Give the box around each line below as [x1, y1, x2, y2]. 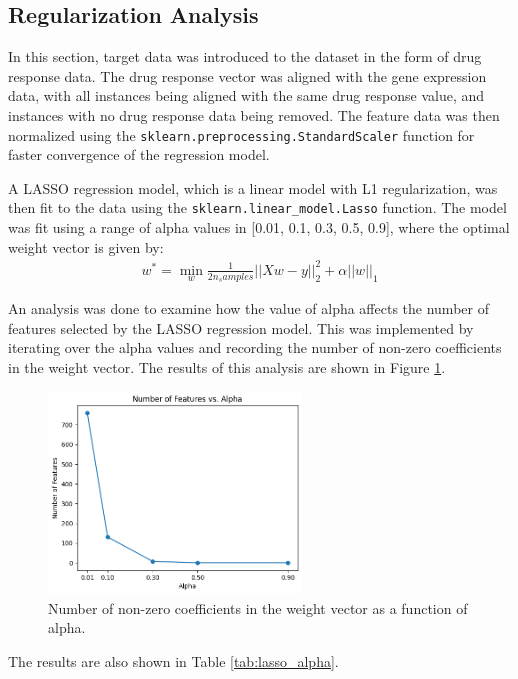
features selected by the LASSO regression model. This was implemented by [8, 317, 474, 338]
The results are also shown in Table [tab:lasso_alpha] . [8, 650, 339, 671]
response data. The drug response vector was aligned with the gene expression [8, 65, 487, 86]
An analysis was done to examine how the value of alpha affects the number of [8, 298, 489, 319]
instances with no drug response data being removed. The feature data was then [8, 104, 500, 125]
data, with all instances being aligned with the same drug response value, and [8, 85, 485, 106]
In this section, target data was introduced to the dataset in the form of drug [8, 46, 482, 67]
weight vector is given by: [8, 236, 164, 257]
